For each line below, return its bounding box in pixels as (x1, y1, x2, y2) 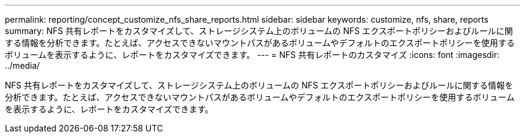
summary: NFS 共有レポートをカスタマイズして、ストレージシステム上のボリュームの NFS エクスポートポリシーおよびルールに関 (5, 26, 513, 36)
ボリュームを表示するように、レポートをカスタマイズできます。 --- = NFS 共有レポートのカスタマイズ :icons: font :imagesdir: (5, 50, 500, 60)
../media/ (5, 60, 40, 70)
